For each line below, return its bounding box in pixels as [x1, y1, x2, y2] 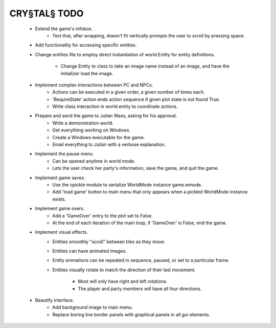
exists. [52, 196, 66, 202]
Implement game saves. [35, 174, 85, 181]
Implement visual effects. [35, 229, 88, 235]
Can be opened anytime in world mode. [52, 158, 135, 164]
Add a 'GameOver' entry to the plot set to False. [52, 212, 153, 218]
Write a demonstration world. [52, 120, 113, 126]
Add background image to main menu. [52, 304, 133, 311]
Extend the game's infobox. [35, 26, 93, 32]
